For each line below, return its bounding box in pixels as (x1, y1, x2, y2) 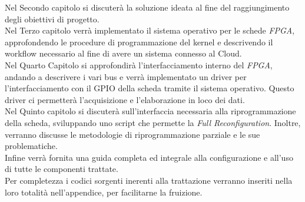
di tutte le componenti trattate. (5, 163, 118, 175)
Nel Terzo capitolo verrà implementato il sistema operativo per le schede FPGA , (5, 24, 295, 37)
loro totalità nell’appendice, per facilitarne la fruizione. (5, 186, 203, 198)
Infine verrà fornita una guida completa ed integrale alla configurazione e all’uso (5, 151, 293, 163)
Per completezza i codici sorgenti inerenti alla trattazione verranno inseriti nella (5, 174, 293, 186)
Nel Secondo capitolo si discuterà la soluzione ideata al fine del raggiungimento (5, 1, 290, 13)
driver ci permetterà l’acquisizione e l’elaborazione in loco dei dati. (5, 93, 245, 105)
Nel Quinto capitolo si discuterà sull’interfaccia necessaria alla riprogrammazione (5, 105, 296, 117)
